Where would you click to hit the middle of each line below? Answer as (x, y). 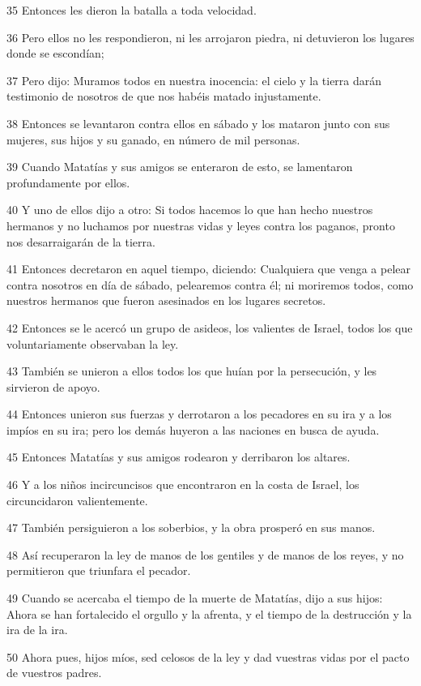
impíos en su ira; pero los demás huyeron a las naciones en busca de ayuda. (193, 429)
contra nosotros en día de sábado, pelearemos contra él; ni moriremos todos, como (210, 284)
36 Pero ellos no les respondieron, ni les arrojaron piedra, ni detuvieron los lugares (210, 37)
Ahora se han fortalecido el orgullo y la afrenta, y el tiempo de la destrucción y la (209, 613)
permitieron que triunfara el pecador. (99, 570)
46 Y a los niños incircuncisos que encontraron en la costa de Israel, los (183, 484)
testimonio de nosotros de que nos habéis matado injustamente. (164, 96)
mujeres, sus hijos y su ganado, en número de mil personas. (153, 139)
